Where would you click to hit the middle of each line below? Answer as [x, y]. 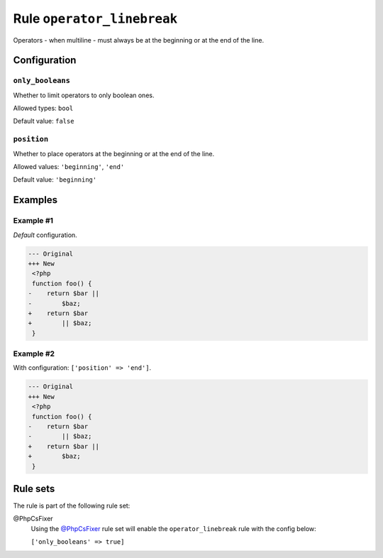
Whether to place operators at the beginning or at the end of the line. [114, 153]
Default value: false [44, 121]
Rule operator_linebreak [95, 18]
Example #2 [34, 354]
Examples [35, 200]
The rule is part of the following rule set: [72, 506]
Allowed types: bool [43, 108]
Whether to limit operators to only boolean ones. [84, 95]
